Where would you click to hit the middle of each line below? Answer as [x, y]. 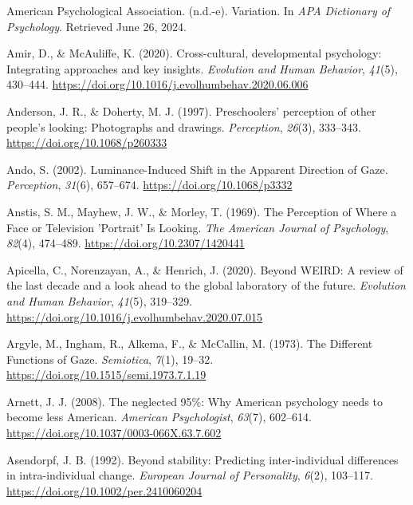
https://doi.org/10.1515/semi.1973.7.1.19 [106, 375]
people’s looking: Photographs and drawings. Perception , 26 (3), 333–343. [184, 126]
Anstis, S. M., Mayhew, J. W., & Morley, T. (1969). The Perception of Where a [202, 211]
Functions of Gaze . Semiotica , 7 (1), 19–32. [110, 359]
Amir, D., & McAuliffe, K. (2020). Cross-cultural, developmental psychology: [194, 53]
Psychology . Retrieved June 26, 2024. [96, 26]
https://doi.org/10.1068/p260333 [87, 142]
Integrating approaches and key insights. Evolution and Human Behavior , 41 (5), [202, 68]
